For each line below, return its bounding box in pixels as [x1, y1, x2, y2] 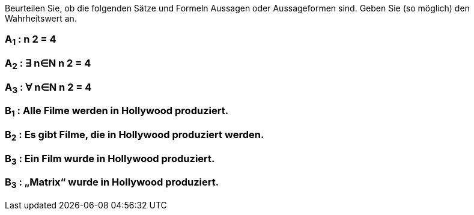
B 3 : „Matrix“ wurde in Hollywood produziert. [5, 176, 219, 190]
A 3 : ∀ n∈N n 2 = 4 [5, 80, 92, 95]
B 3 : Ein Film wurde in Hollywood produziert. [5, 152, 215, 166]
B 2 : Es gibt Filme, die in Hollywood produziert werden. [5, 128, 264, 143]
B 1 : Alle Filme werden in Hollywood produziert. [5, 104, 229, 119]
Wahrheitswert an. [5, 13, 77, 23]
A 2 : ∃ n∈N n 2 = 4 [5, 57, 91, 71]
